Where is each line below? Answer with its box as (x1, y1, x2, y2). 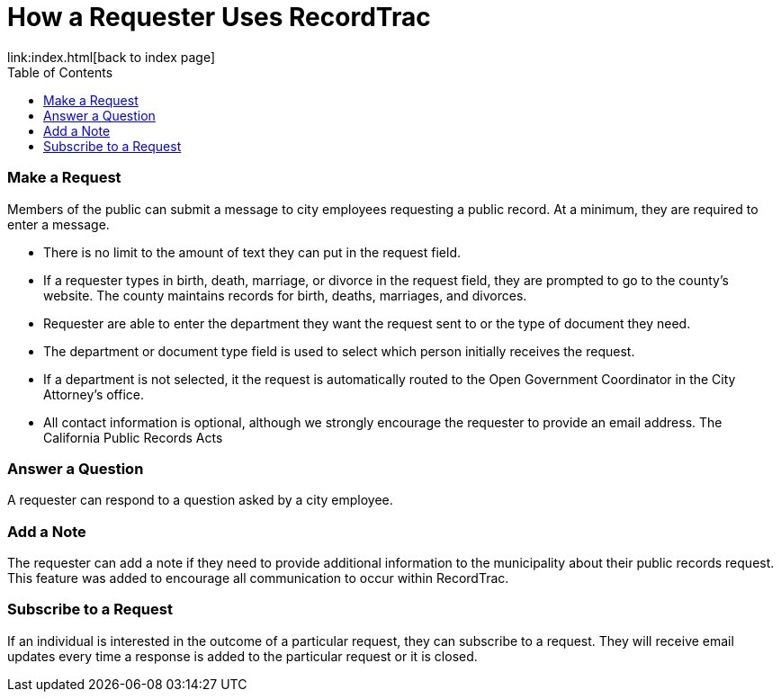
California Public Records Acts (43, 429, 223, 445)
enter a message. (7, 216, 110, 232)
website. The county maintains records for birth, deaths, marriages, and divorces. (43, 287, 527, 303)
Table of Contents (7, 64, 113, 80)
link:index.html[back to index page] (7, 49, 216, 65)
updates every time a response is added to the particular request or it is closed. (7, 648, 478, 664)
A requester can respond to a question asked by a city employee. (7, 492, 393, 508)
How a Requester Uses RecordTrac (7, 2, 431, 32)
